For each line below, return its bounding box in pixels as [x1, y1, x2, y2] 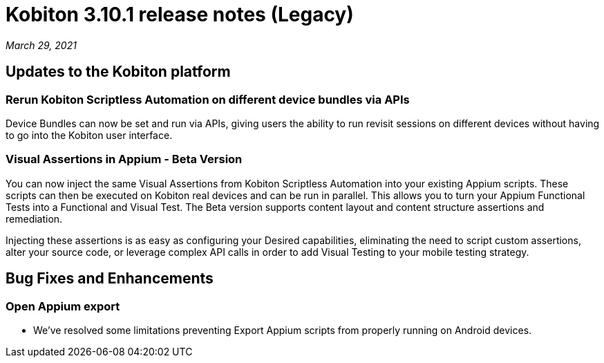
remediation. [6, 212, 63, 225]
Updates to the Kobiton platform [6, 63, 231, 81]
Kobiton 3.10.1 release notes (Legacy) [6, 3, 354, 26]
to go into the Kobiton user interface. [6, 129, 173, 141]
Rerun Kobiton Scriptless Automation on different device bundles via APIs [6, 92, 410, 106]
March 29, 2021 [6, 39, 77, 51]
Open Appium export [6, 299, 120, 313]
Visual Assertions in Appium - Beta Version [6, 152, 243, 167]
